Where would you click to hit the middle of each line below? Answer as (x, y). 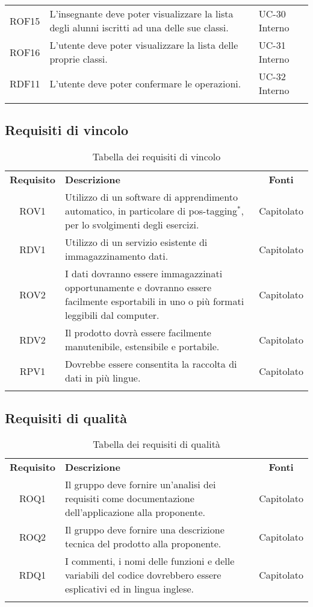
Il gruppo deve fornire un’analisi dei (141, 485)
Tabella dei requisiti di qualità (156, 444)
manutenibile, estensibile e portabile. (142, 347)
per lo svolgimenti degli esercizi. (132, 225)
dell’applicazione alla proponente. (135, 512)
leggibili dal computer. (112, 315)
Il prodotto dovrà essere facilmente (138, 333)
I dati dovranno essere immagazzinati (144, 274)
